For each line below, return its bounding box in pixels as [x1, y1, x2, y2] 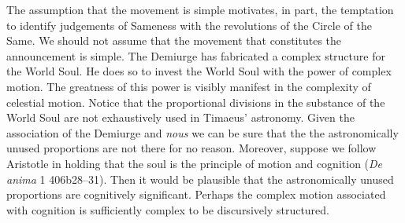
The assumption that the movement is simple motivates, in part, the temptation [6, 2, 394, 17]
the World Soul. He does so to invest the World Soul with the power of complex [6, 63, 392, 79]
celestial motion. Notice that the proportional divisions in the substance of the [6, 93, 385, 110]
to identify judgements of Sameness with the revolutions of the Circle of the [6, 16, 372, 33]
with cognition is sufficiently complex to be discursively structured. [6, 201, 330, 218]
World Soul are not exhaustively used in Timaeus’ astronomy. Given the [6, 109, 355, 126]
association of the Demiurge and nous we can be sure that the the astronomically [6, 124, 399, 141]
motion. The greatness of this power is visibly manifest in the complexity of [6, 78, 371, 94]
